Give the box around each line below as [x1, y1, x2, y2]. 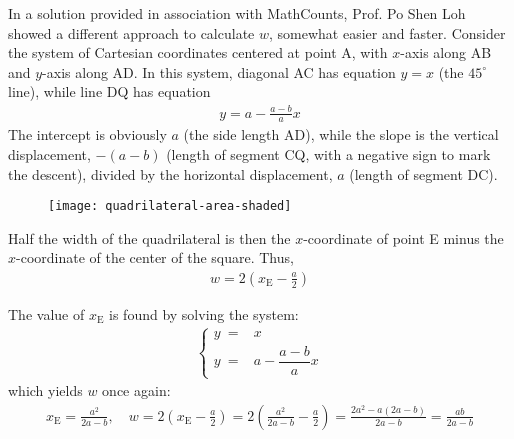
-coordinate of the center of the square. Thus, [16, 247, 294, 268]
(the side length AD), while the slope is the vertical [183, 124, 499, 145]
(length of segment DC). [349, 163, 498, 184]
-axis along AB [400, 42, 492, 63]
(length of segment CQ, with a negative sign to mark [166, 143, 491, 164]
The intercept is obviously [8, 124, 167, 145]
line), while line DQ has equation [8, 81, 211, 102]
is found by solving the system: [109, 304, 299, 324]
